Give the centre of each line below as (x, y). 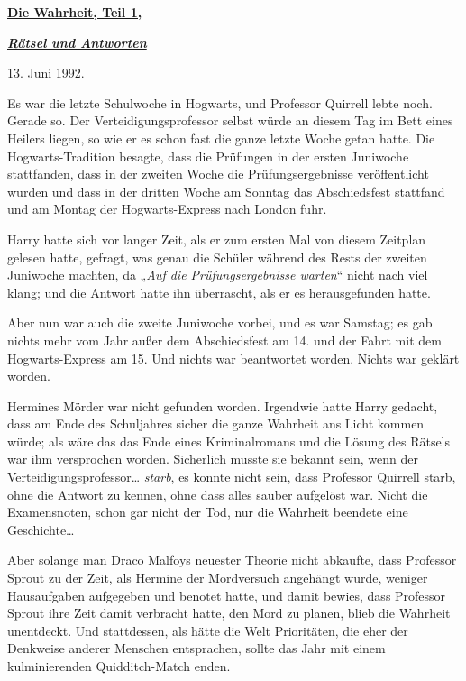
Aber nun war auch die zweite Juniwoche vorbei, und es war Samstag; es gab (220, 322)
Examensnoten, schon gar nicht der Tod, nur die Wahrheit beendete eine (208, 512)
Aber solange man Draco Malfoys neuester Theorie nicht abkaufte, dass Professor (232, 560)
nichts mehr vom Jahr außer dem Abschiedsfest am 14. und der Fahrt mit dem (224, 340)
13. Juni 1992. (46, 73)
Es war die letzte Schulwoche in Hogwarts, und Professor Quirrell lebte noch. (220, 102)
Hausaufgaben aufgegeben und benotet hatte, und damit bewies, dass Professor (227, 595)
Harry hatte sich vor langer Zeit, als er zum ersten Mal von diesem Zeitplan (217, 239)
